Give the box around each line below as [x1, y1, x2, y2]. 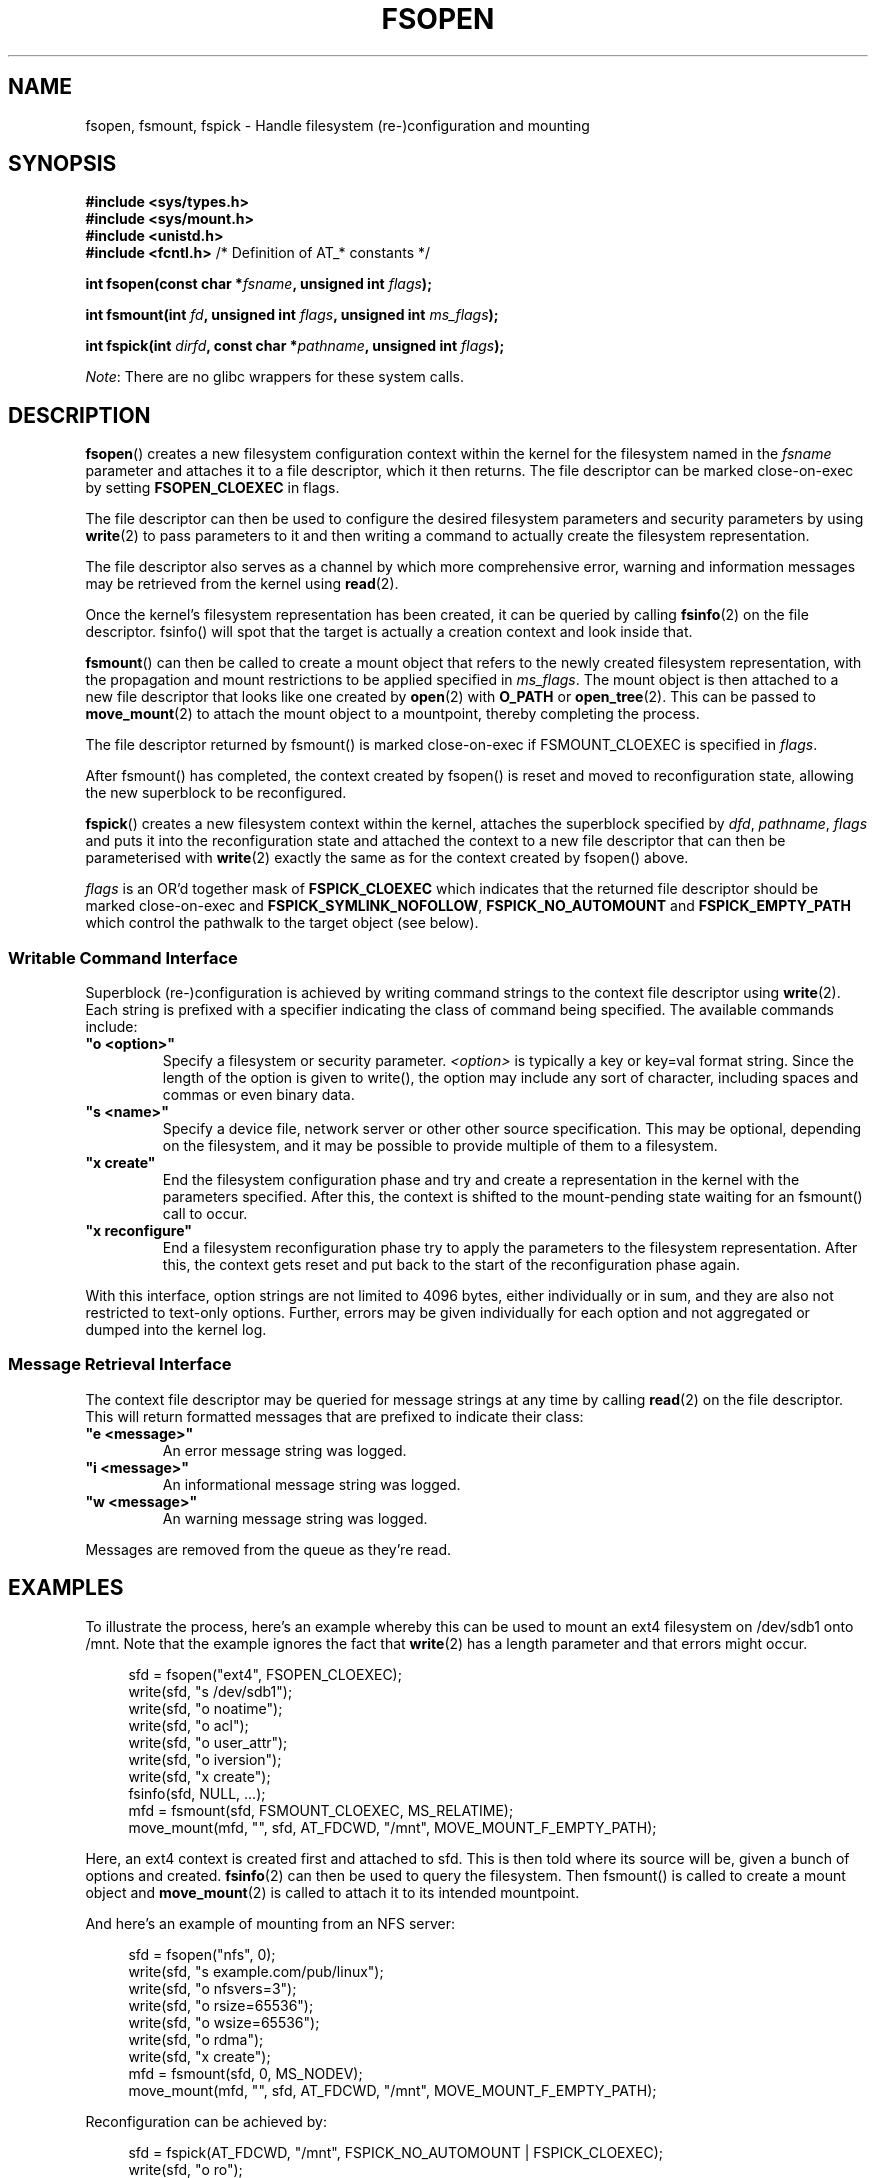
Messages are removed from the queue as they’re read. [85, 1540, 452, 1558]
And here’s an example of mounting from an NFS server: [85, 1914, 455, 1932]
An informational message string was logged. [162, 1475, 461, 1493]
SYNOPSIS [8, 151, 117, 177]
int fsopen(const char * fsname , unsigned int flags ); [85, 275, 432, 293]
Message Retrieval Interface [8, 1354, 232, 1375]
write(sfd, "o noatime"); [128, 1699, 283, 1717]
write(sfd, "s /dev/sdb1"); [128, 1682, 293, 1700]
